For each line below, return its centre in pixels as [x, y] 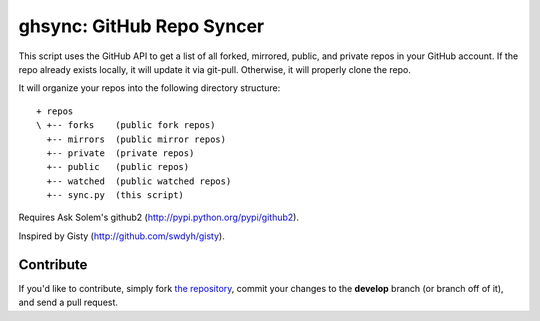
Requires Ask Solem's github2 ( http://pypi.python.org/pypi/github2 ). [159, 217]
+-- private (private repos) [120, 153]
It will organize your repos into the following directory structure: [149, 88]
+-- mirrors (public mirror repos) [136, 139]
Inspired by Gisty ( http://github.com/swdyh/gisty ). [121, 236]
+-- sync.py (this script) [115, 195]
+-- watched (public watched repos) [139, 181]
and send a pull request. [68, 302]
